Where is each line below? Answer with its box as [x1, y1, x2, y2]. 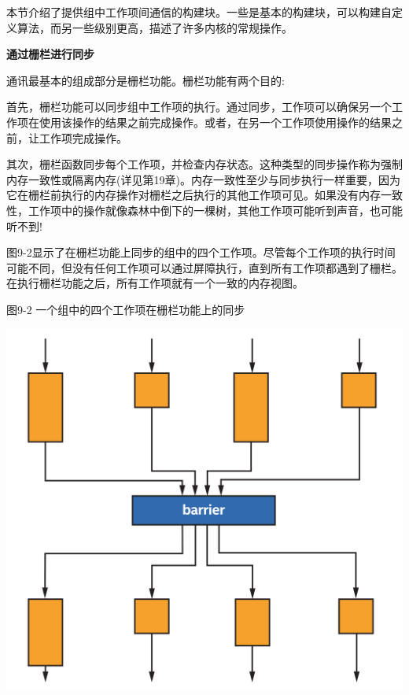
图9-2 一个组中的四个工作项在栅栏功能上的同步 [6, 301, 245, 317]
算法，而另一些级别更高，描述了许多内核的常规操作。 [17, 19, 293, 35]
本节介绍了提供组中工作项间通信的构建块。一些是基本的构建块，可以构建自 [6, 4, 392, 20]
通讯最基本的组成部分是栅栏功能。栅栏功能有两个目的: [6, 72, 285, 88]
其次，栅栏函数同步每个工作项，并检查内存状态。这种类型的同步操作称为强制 [6, 156, 403, 172]
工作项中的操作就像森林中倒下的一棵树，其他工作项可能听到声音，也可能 [28, 201, 403, 218]
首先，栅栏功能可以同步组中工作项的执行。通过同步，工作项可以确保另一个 [6, 98, 392, 115]
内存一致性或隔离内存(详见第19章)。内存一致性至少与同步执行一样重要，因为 [6, 171, 400, 187]
